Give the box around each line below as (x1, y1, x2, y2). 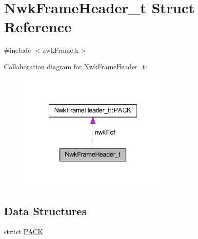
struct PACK (4, 226, 43, 237)
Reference (4, 17, 72, 37)
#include (4, 45, 31, 55)
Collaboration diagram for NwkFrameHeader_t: (4, 61, 147, 71)
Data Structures (4, 203, 87, 219)
